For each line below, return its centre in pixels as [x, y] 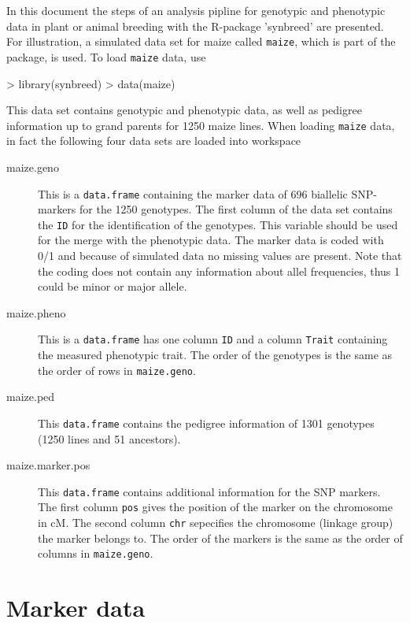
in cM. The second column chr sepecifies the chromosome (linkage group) [216, 523]
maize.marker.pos [48, 465]
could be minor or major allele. [113, 286]
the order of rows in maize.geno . [117, 370]
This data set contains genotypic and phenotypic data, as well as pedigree [184, 110]
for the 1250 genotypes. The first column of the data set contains [236, 209]
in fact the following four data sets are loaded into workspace [154, 141]
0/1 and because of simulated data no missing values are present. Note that [220, 256]
